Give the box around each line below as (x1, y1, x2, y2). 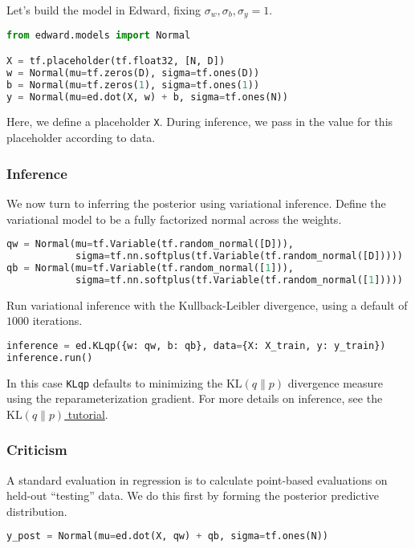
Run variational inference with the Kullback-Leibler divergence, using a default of (6, 296, 408, 313)
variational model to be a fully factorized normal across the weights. (6, 210, 342, 227)
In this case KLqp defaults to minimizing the (6, 374, 223, 391)
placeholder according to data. (6, 129, 156, 146)
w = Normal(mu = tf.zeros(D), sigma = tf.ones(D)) (6, 67, 260, 79)
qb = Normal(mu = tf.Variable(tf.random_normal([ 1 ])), (6, 262, 294, 274)
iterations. (32, 312, 83, 329)
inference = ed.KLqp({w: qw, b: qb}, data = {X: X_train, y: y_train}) (6, 339, 386, 351)
